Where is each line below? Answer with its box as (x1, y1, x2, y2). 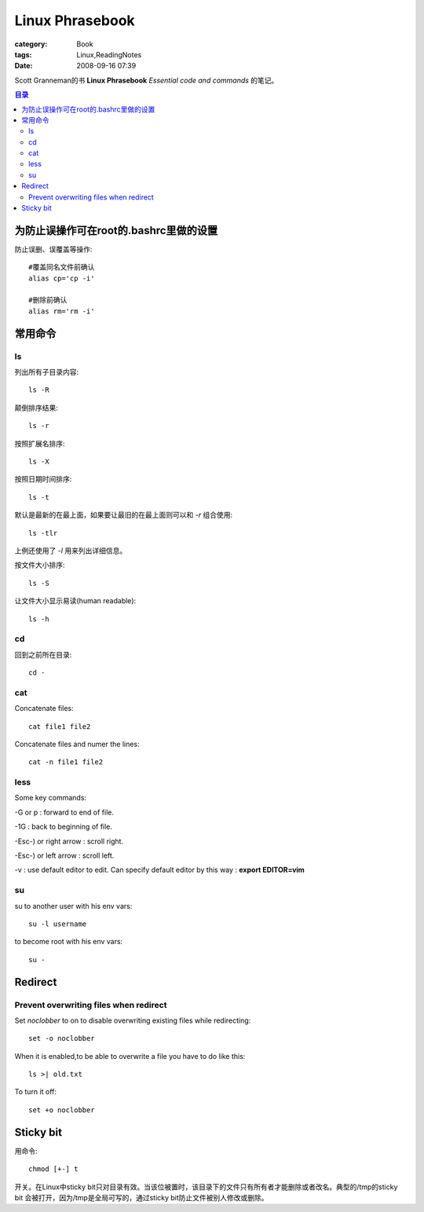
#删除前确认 (28, 295, 68, 305)
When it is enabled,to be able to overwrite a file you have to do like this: (14, 1051, 246, 1060)
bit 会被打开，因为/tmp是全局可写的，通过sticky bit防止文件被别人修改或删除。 (14, 1192, 269, 1202)
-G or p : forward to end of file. (14, 807, 114, 817)
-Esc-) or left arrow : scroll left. (14, 851, 115, 860)
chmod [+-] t (28, 1165, 79, 1174)
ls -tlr (28, 529, 58, 537)
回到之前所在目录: (14, 650, 72, 659)
